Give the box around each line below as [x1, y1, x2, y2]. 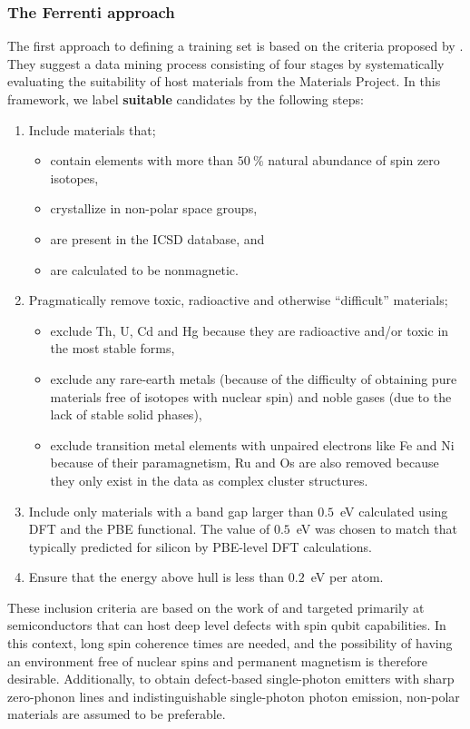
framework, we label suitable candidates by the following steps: [7, 90, 364, 108]
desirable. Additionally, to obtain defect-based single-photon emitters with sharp [7, 669, 455, 688]
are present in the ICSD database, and [50, 229, 265, 248]
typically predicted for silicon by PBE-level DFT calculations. [28, 537, 372, 556]
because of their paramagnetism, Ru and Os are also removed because [50, 453, 439, 472]
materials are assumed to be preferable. [7, 704, 226, 724]
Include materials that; [28, 120, 156, 139]
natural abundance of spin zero [268, 151, 440, 170]
